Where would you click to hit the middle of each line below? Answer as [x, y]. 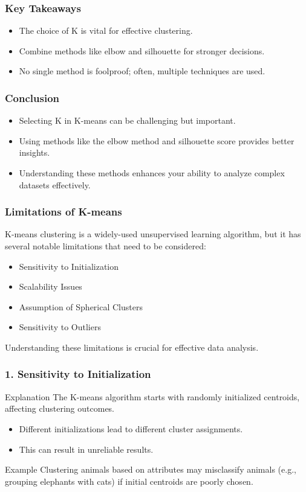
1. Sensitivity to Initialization [78, 374]
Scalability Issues [50, 286]
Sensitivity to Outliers [60, 327]
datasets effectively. [55, 184]
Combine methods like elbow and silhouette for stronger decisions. [142, 50]
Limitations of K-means [63, 212]
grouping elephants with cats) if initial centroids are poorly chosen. [129, 481]
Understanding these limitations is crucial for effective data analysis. [132, 347]
